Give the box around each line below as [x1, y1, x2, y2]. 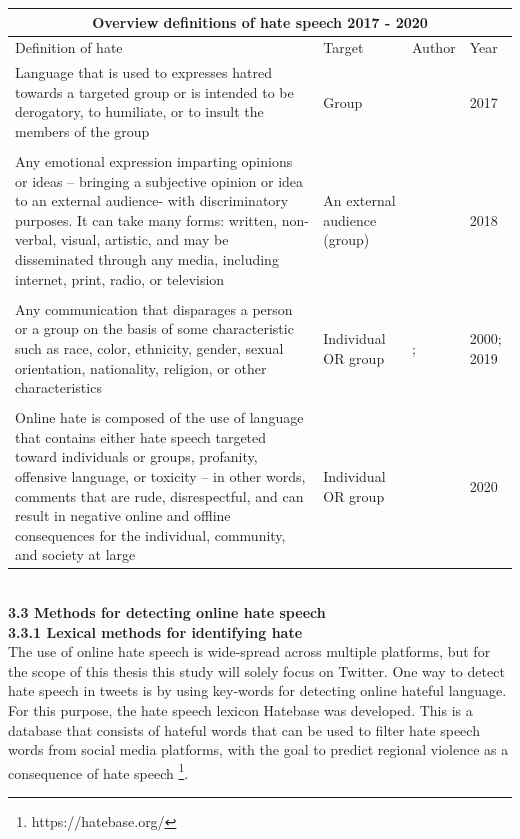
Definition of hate [15, 37, 123, 58]
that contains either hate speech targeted [15, 426, 267, 447]
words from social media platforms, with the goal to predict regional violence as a [8, 739, 509, 760]
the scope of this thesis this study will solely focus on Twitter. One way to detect [8, 660, 505, 681]
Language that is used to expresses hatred [15, 62, 272, 83]
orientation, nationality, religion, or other [15, 357, 267, 378]
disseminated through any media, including [15, 249, 279, 270]
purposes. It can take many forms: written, [15, 209, 278, 230]
